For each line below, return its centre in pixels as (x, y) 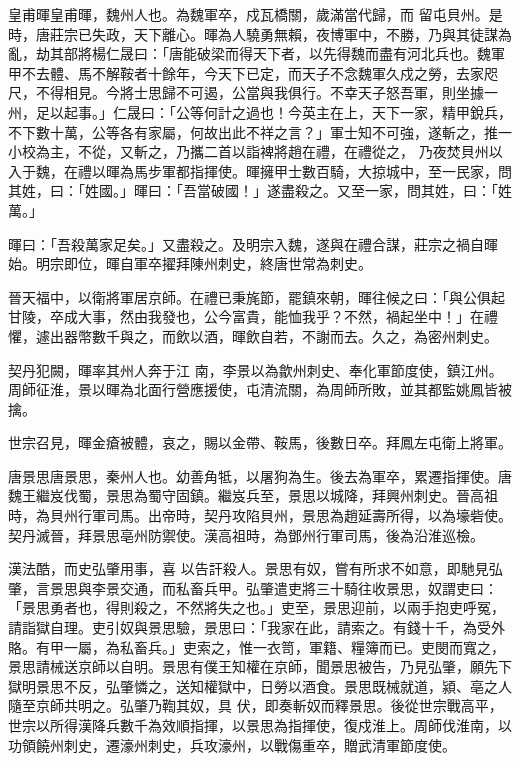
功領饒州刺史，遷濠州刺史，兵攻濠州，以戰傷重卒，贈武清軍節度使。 (232, 744)
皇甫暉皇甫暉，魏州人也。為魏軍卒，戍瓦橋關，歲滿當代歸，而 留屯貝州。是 (255, 14)
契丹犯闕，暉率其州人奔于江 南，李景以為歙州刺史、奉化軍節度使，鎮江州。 (255, 369)
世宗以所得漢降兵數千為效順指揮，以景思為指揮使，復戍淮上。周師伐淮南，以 (260, 725)
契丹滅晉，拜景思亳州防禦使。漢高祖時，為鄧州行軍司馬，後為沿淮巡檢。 (246, 534)
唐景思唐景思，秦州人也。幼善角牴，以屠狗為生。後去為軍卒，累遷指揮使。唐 (260, 475)
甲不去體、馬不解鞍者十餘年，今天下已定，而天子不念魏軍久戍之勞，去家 (246, 72)
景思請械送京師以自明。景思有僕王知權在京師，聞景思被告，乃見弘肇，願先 (253, 666)
